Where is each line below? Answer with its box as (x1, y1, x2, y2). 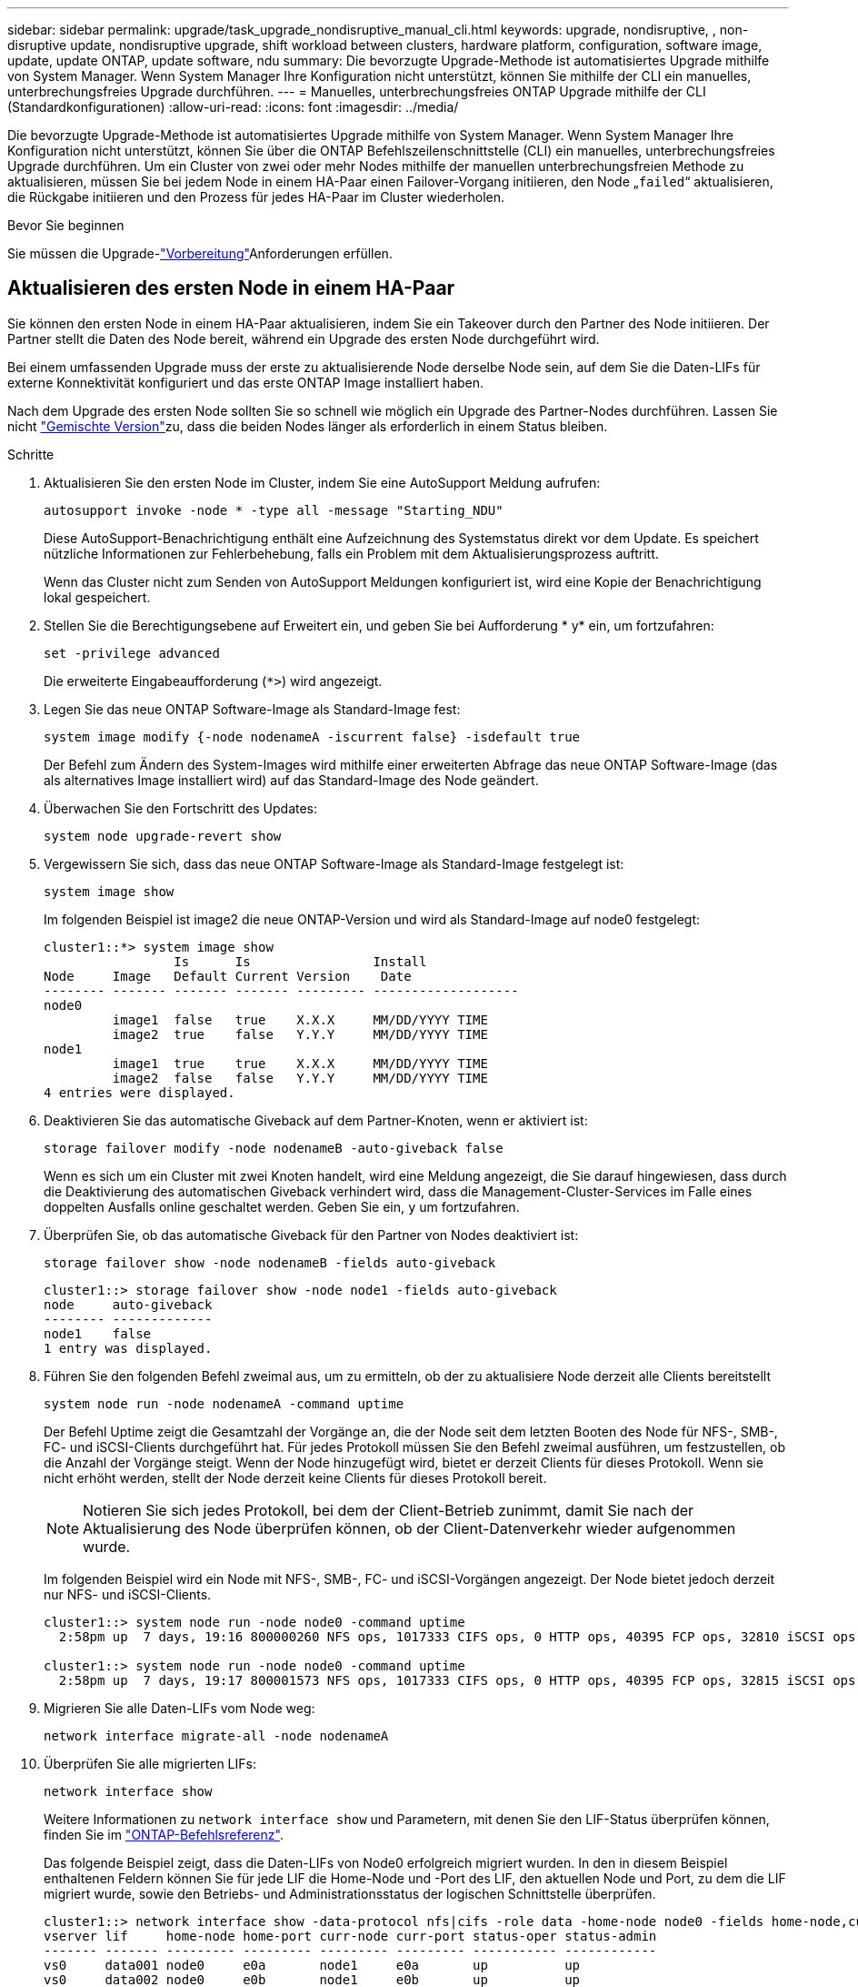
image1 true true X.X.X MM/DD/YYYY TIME (112, 1055, 488, 1071)
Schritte (7, 446, 55, 462)
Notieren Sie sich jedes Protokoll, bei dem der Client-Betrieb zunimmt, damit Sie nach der (83, 1500, 694, 1519)
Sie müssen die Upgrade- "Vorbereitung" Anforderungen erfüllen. (7, 246, 393, 261)
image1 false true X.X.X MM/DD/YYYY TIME (112, 1012, 488, 1027)
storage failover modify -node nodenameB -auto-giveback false (44, 1140, 504, 1155)
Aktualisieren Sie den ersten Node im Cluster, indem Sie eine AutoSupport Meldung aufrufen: (44, 474, 601, 490)
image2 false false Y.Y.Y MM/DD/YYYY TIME (112, 1070, 488, 1085)
